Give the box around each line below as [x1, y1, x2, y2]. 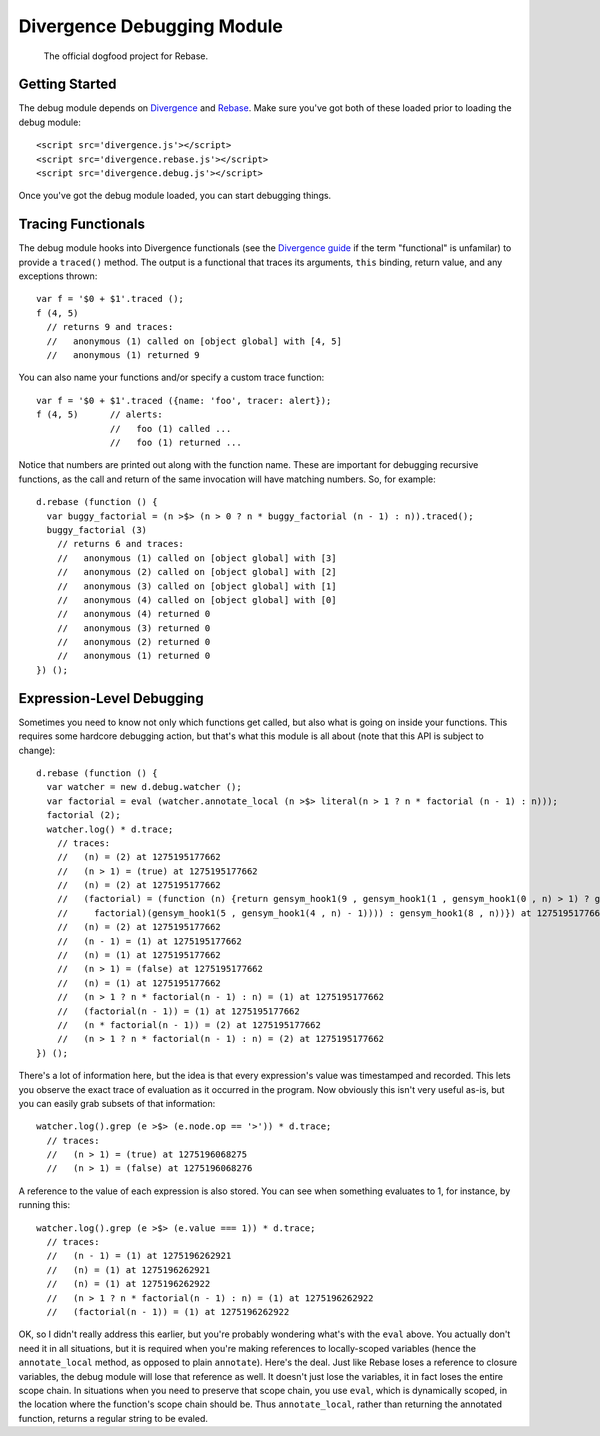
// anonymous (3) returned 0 [56, 622, 211, 634]
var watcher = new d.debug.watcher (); [46, 781, 242, 793]
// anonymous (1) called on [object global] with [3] [56, 552, 337, 564]
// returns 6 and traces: [56, 538, 185, 550]
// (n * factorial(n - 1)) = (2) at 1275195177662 [56, 1019, 322, 1030]
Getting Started [18, 76, 117, 93]
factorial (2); [46, 810, 121, 821]
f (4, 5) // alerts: [36, 409, 164, 420]
